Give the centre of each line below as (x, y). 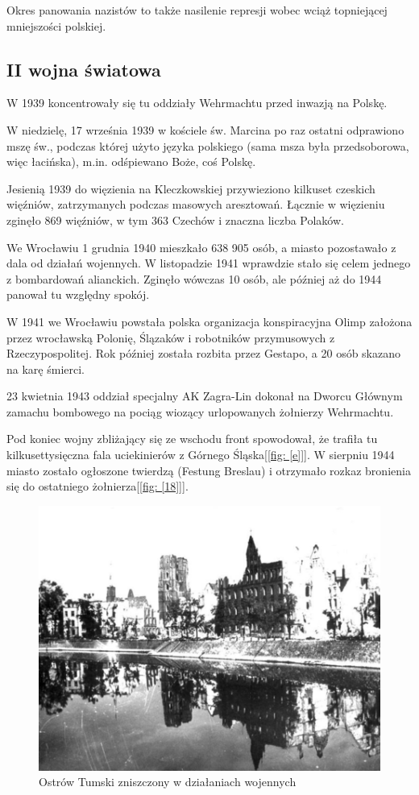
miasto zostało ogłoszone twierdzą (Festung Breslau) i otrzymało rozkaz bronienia (209, 470)
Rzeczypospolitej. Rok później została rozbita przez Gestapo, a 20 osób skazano (204, 353)
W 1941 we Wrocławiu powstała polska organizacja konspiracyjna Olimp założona (209, 321)
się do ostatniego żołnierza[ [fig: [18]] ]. (97, 486)
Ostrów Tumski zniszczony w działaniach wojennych (168, 782)
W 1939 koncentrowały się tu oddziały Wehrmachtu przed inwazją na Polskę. (197, 103)
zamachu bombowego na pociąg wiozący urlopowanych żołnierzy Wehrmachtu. (200, 411)
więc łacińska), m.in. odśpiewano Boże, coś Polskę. (131, 161)
